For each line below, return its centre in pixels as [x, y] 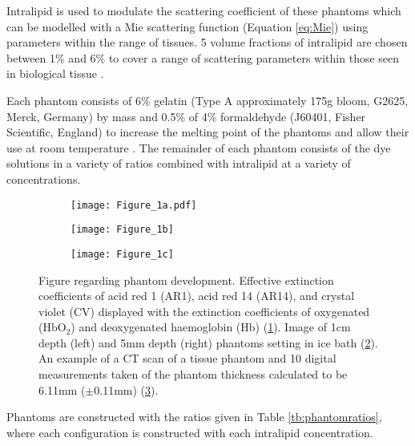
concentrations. [44, 178]
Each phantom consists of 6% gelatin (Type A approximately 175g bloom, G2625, [207, 100]
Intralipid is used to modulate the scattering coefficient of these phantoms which [204, 10]
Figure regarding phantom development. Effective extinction [186, 280]
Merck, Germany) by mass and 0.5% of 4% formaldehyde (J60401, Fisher [186, 116]
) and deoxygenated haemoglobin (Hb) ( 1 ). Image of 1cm [211, 327]
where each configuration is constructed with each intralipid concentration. [190, 432]
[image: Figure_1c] [122, 254]
